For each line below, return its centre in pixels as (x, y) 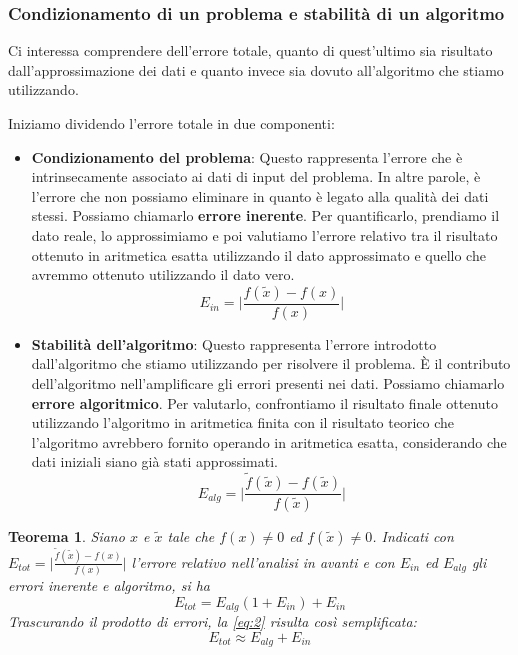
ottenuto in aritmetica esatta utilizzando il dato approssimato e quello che (258, 254)
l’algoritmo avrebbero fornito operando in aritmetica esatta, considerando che (269, 441)
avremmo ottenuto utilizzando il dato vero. (163, 274)
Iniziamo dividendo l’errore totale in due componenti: (171, 123)
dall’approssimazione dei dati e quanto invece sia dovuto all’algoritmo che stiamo (256, 69)
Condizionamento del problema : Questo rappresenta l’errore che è (247, 156)
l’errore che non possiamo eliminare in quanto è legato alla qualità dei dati (260, 195)
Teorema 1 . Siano (66, 536)
